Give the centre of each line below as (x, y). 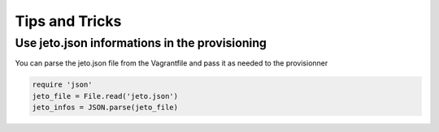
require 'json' (62, 85)
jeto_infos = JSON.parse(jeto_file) (105, 108)
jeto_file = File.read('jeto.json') (105, 96)
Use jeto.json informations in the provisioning (141, 43)
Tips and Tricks (68, 21)
